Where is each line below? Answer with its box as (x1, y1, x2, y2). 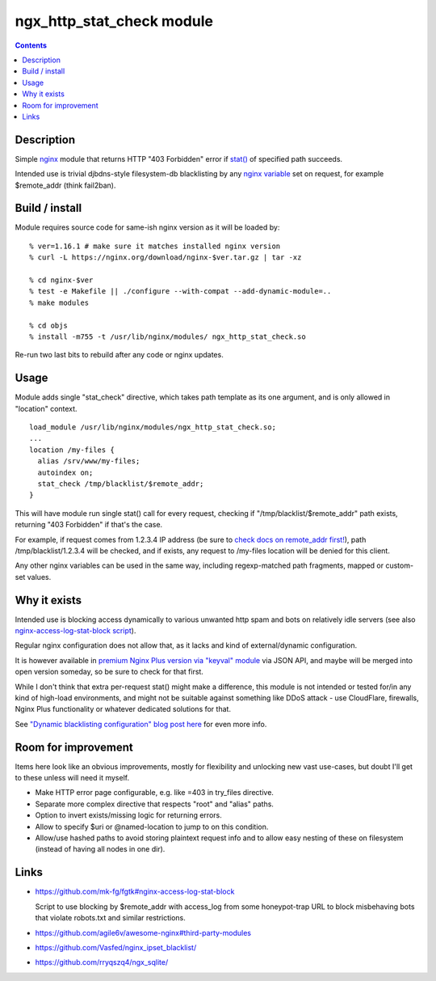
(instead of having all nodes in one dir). (35, 844, 166, 854)
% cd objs (29, 320, 68, 330)
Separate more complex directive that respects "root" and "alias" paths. (35, 799, 275, 809)
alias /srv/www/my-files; (37, 457, 140, 466)
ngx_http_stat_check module (15, 12, 214, 30)
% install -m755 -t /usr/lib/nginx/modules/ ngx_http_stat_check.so (29, 332, 306, 341)
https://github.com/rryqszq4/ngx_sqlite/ (35, 958, 169, 967)
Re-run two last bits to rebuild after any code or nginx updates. (15, 350, 224, 360)
